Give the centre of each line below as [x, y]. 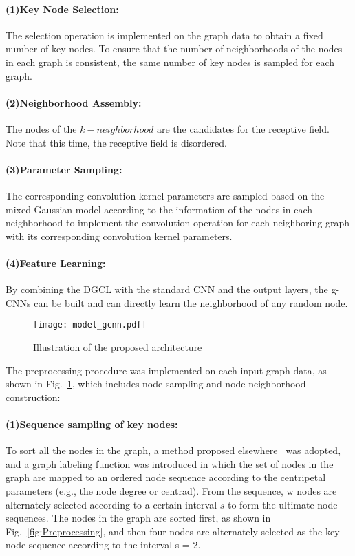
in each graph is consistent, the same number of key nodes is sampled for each [170, 62]
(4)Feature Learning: [56, 263]
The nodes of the [41, 128]
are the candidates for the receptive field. [243, 128]
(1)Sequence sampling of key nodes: [92, 424]
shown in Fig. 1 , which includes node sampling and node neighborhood [156, 384]
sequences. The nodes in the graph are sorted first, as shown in [138, 518]
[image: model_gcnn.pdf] [90, 325]
